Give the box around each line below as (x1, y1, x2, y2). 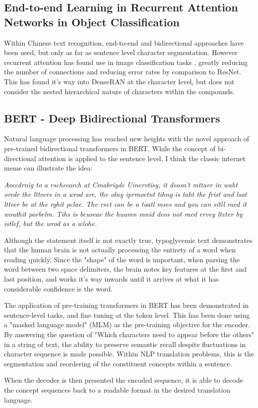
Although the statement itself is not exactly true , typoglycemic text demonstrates (4, 234, 253, 245)
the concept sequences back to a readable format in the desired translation (4, 385, 231, 395)
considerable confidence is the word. (4, 283, 113, 293)
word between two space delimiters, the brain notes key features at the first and (4, 264, 247, 274)
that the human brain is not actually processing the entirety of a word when (4, 244, 236, 255)
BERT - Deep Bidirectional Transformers (4, 110, 220, 125)
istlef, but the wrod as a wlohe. (4, 218, 97, 229)
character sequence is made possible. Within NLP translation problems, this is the (4, 349, 254, 359)
